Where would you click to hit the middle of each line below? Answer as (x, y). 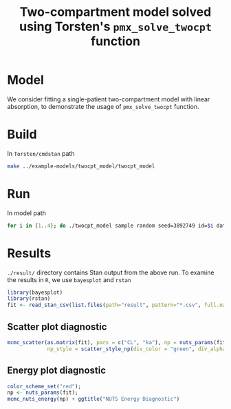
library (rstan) (29, 299)
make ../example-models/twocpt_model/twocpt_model (81, 166)
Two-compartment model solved (115, 12)
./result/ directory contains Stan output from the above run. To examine (111, 272)
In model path (27, 213)
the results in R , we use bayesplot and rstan (69, 279)
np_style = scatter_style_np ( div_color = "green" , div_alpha (136, 349)
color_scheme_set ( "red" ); (44, 386)
